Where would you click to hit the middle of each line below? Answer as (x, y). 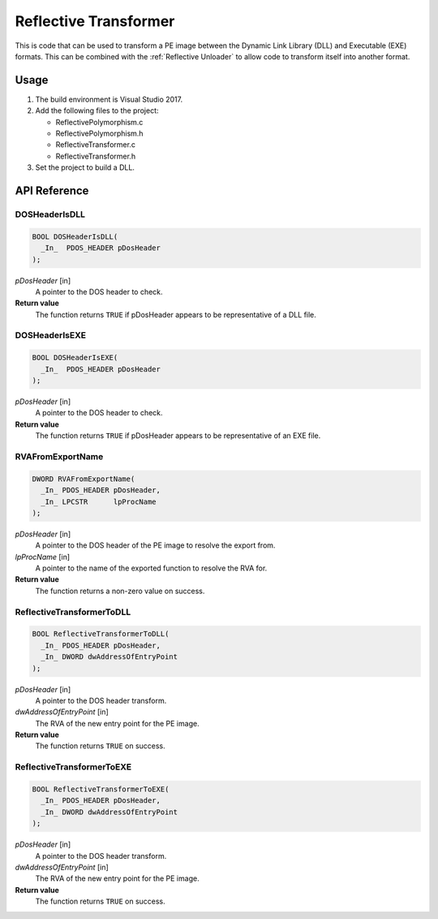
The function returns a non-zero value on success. (120, 591)
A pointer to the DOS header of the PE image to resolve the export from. (155, 545)
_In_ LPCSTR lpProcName (99, 501)
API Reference (52, 191)
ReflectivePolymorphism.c (99, 122)
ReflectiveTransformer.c (95, 145)
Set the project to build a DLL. (85, 167)
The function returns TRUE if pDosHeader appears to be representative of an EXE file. (178, 436)
